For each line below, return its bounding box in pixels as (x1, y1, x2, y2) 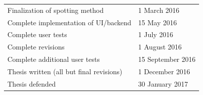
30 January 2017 (138, 78, 188, 89)
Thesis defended (7, 78, 56, 89)
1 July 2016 (138, 29, 173, 40)
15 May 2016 (138, 17, 177, 27)
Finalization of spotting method (7, 4, 104, 15)
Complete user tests (7, 29, 67, 40)
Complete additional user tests (7, 54, 100, 64)
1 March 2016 (138, 4, 180, 15)
